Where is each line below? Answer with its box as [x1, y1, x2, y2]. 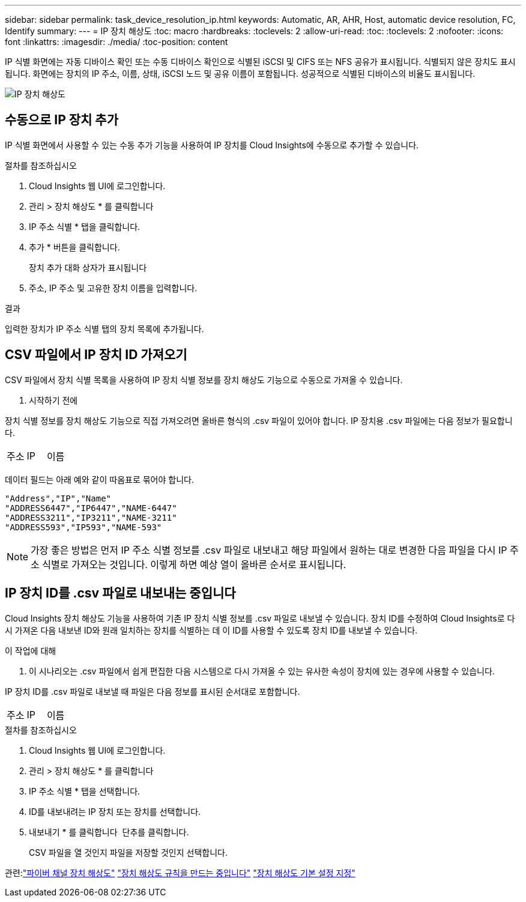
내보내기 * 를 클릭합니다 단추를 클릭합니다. [29, 826, 189, 837]
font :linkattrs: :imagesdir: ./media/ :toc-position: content [5, 37, 228, 47]
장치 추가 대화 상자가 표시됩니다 [29, 262, 147, 273]
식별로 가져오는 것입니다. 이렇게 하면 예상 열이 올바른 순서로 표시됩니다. [42, 558, 346, 571]
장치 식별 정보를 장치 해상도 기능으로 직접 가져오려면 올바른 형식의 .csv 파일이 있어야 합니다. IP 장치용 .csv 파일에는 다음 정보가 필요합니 [5, 415, 513, 426]
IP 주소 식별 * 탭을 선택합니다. [29, 785, 141, 796]
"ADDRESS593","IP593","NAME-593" [5, 522, 162, 532]
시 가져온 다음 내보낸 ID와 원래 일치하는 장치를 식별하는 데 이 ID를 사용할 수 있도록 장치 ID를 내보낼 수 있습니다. [5, 625, 418, 635]
